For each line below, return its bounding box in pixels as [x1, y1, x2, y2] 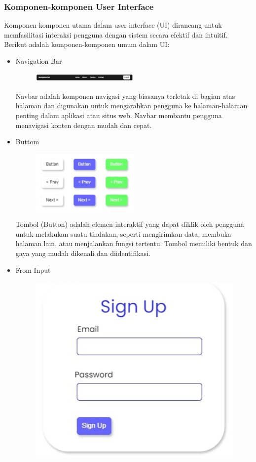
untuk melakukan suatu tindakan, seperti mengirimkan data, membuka [15, 228, 231, 239]
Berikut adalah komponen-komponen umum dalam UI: [4, 39, 170, 49]
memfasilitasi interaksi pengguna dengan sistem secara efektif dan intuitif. [4, 29, 228, 40]
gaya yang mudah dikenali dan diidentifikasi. [15, 248, 150, 258]
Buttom [15, 136, 39, 147]
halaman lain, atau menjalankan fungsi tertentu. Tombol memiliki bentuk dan [15, 238, 252, 249]
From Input [15, 264, 51, 275]
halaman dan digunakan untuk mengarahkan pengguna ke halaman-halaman [15, 100, 248, 111]
